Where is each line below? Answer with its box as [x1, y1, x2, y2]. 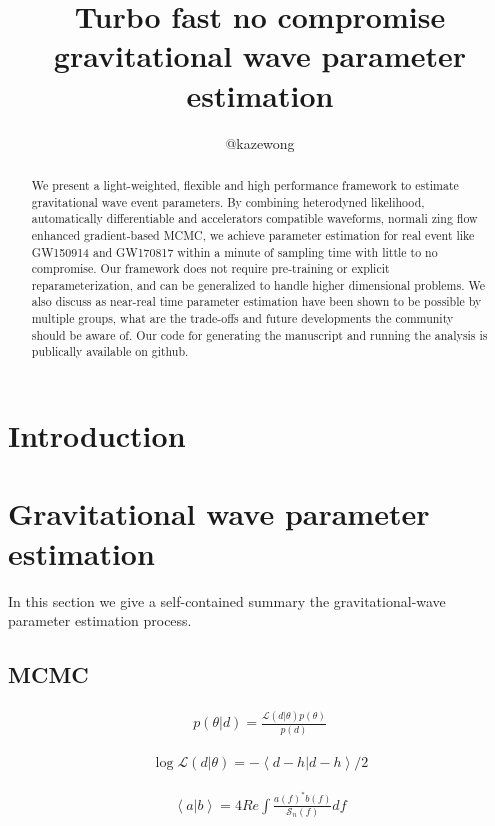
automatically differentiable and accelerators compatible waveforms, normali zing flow [31, 210, 478, 227]
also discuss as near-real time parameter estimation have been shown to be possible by [31, 293, 482, 310]
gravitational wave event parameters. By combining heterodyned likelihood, [31, 193, 425, 210]
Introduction [8, 415, 186, 456]
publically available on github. [31, 343, 189, 360]
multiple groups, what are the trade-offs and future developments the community [31, 310, 454, 327]
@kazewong [225, 132, 295, 153]
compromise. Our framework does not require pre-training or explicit [31, 260, 390, 277]
